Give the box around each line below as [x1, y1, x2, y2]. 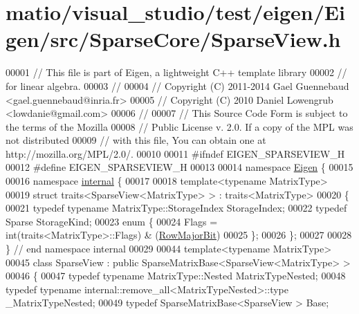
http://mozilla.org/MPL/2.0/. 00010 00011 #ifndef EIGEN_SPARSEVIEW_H [6, 146, 345, 160]
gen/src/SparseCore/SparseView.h [6, 25, 341, 53]
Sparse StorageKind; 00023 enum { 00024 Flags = [6, 214, 218, 228]
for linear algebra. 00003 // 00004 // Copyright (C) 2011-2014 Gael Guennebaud [6, 78, 349, 93]
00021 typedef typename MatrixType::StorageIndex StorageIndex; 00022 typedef [6, 201, 347, 215]
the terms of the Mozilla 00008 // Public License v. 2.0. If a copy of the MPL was [6, 119, 353, 133]
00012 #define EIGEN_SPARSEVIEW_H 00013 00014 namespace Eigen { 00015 [6, 160, 353, 174]
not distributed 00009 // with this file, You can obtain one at [6, 133, 266, 147]
